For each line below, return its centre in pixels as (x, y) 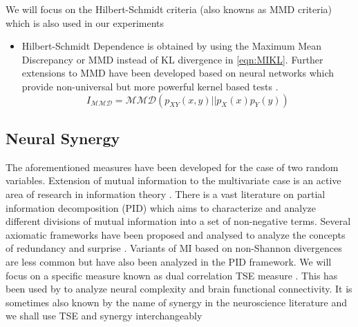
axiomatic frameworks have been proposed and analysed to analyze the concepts (176, 234)
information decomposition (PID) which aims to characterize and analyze (161, 207)
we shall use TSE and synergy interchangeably (104, 316)
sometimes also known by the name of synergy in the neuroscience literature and (177, 302)
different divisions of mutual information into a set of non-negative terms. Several (178, 221)
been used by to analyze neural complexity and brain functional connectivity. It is (179, 289)
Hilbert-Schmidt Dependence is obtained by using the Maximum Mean (172, 46)
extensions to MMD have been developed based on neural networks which (178, 73)
